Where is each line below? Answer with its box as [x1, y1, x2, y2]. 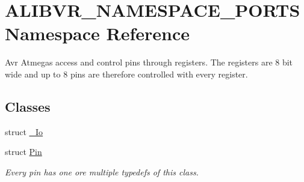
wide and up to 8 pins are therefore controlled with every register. [5, 67, 248, 80]
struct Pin [5, 145, 42, 158]
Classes [5, 97, 51, 115]
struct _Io [5, 125, 43, 138]
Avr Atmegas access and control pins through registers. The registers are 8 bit [5, 56, 293, 68]
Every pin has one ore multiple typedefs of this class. [5, 165, 199, 178]
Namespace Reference [5, 21, 190, 46]
